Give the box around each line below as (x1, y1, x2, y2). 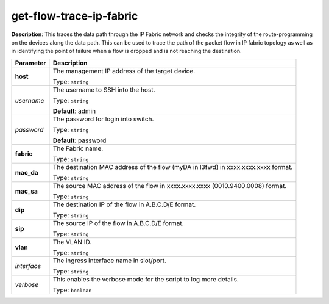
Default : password (52, 136, 107, 145)
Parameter (15, 59, 46, 67)
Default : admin (52, 107, 96, 115)
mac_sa (15, 187, 38, 195)
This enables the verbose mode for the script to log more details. (52, 275, 239, 283)
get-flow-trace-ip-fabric (11, 9, 138, 23)
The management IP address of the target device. (52, 67, 196, 75)
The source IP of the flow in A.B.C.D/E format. (52, 219, 184, 227)
